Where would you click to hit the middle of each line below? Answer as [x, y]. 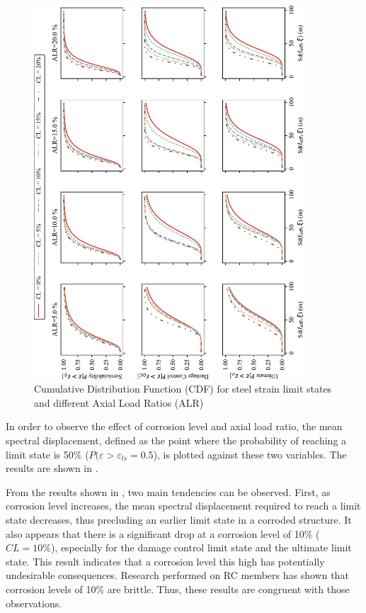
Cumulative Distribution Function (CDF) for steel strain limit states [183, 389]
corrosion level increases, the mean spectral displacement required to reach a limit [183, 506]
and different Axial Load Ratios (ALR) [119, 402]
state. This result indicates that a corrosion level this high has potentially [165, 561]
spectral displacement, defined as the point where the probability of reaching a [176, 440]
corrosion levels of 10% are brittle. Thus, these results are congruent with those [178, 589]
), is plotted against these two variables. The [250, 454]
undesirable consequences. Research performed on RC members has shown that [177, 575]
